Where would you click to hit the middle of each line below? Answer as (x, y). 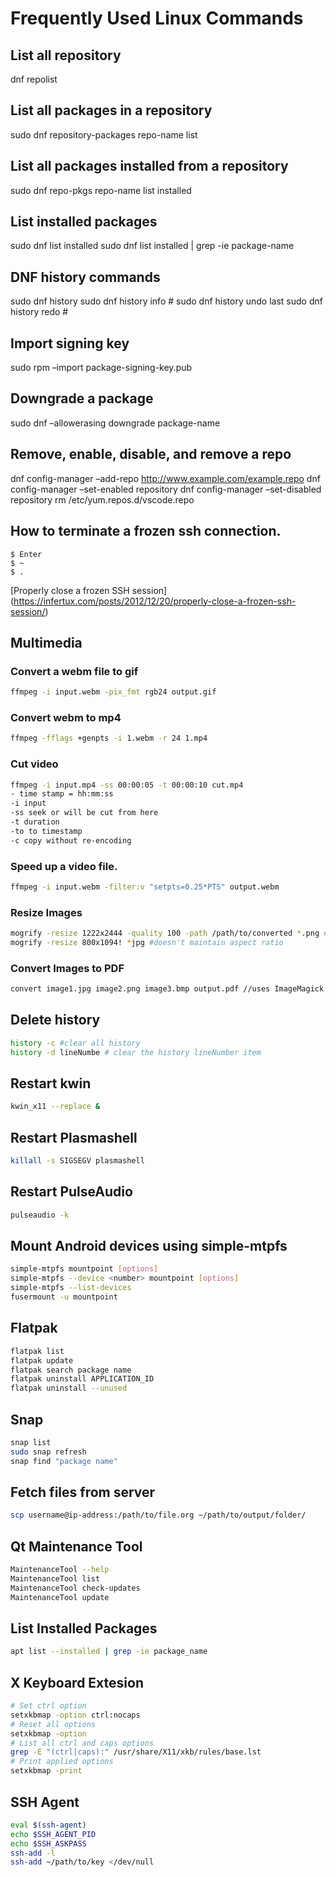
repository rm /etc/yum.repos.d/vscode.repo (102, 499)
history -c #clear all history (75, 1043)
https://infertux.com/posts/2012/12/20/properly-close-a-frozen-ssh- (155, 601)
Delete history (55, 1020)
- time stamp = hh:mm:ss (62, 794)
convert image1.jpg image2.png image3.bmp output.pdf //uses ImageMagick (167, 989)
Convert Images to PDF (67, 968)
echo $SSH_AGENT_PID (53, 1834)
